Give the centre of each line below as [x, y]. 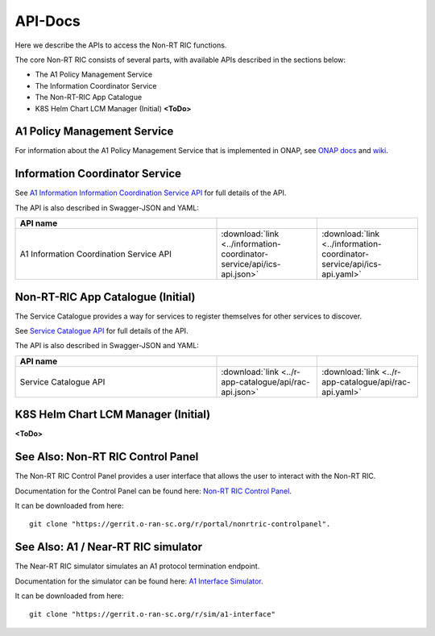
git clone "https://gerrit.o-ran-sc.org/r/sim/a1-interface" [152, 614]
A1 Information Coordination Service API [96, 254]
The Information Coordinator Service [96, 85]
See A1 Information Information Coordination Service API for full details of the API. [151, 193]
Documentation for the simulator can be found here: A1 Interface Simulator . [139, 581]
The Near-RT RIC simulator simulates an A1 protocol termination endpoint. [137, 566]
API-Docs [48, 21]
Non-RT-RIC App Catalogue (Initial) [105, 297]
